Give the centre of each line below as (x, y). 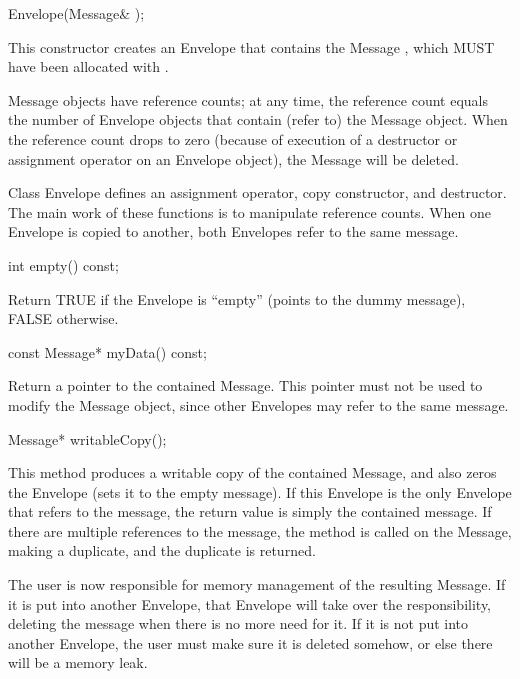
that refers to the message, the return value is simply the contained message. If (250, 511)
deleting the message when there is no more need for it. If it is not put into (238, 623)
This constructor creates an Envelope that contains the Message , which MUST (251, 46)
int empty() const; (63, 264)
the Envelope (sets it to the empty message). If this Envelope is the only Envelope (260, 491)
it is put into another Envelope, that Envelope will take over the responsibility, (249, 603)
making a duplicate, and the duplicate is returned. (162, 550)
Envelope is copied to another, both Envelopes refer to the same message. (233, 231)
